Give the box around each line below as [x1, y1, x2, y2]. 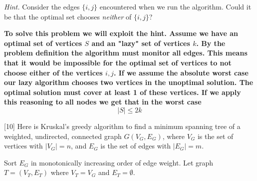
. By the [196, 37, 226, 48]
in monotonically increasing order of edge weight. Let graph [30, 157, 214, 167]
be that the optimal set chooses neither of [4, 11, 132, 21]
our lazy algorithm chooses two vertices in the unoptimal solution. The [4, 77, 254, 87]
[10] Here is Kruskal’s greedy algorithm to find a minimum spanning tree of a [4, 120, 241, 131]
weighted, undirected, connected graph [4, 130, 122, 141]
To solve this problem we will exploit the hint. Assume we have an [4, 28, 238, 38]
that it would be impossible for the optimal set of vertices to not [4, 57, 232, 67]
